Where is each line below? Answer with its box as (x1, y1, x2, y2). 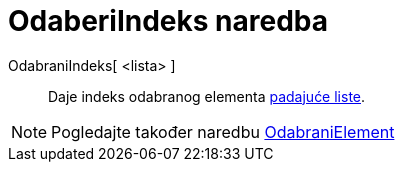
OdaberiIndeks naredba (8, 4, 329, 38)
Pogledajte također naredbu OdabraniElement (51, 121, 395, 142)
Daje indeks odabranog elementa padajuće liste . (48, 87, 366, 105)
